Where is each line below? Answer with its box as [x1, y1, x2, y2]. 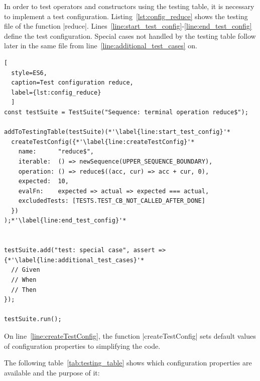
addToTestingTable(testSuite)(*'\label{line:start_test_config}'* [4, 128, 231, 136]
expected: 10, [18, 178, 69, 185]
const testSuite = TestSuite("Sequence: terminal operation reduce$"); [4, 108, 248, 116]
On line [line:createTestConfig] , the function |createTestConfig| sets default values [4, 331, 256, 341]
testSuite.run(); [4, 316, 62, 323]
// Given [11, 266, 40, 274]
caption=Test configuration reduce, [11, 79, 134, 87]
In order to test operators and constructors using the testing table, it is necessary [4, 1, 254, 11]
